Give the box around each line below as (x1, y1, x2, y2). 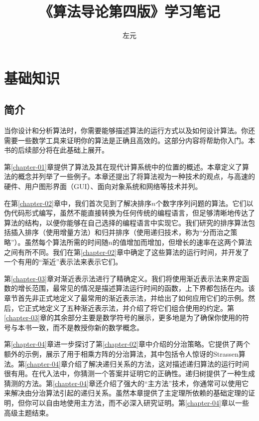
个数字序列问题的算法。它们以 (155, 198, 254, 208)
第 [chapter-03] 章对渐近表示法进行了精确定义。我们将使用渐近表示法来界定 (4, 273, 242, 283)
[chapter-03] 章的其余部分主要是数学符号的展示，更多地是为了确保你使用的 (4, 312, 242, 323)
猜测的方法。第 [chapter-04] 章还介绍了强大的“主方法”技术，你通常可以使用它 (4, 378, 249, 388)
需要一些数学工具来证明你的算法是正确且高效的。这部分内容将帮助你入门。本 (4, 135, 255, 145)
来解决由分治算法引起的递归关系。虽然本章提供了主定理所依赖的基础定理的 (4, 388, 248, 398)
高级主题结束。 (4, 407, 53, 418)
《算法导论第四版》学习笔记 (38, 1, 220, 21)
